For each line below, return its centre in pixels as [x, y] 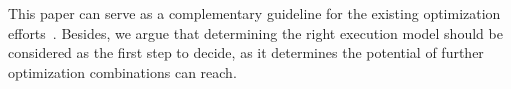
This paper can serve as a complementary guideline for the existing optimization [254, 13]
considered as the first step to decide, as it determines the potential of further [246, 52]
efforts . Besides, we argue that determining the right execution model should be [255, 32]
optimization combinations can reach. [122, 71]
